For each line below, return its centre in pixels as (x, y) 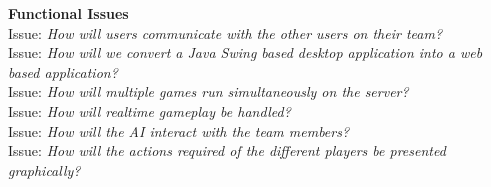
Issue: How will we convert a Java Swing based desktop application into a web (245, 52)
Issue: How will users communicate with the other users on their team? (225, 32)
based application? (63, 71)
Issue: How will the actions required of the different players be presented (227, 150)
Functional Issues (68, 13)
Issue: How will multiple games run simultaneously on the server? (208, 91)
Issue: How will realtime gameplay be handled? (149, 110)
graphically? (44, 169)
